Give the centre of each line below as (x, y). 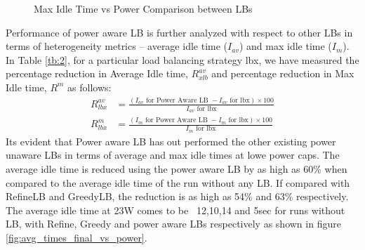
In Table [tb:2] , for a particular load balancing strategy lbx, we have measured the (182, 59)
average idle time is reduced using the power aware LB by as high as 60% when (177, 168)
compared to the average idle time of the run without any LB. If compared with (178, 182)
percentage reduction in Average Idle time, (97, 73)
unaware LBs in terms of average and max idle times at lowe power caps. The (173, 155)
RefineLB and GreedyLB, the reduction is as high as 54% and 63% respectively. (177, 196)
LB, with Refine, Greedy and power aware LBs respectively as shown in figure (173, 224)
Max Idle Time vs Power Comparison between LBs (143, 8)
